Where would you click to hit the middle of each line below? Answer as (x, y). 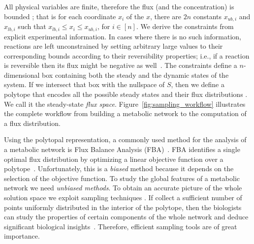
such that (32, 26)
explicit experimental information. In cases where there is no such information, (123, 36)
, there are (165, 16)
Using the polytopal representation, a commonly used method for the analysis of (125, 139)
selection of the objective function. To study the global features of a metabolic (122, 178)
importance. (22, 236)
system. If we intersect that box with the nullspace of (84, 84)
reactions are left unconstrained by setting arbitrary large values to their (113, 46)
